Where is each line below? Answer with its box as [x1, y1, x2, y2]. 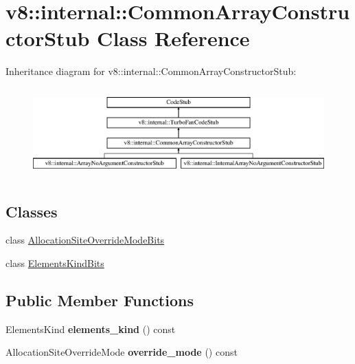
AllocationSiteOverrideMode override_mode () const [5, 345, 238, 359]
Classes [5, 200, 58, 222]
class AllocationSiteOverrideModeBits [5, 233, 165, 247]
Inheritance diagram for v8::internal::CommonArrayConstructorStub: [5, 64, 297, 78]
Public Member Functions [5, 289, 194, 310]
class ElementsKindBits [5, 255, 104, 270]
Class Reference [97, 24, 250, 52]
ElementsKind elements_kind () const [5, 321, 176, 336]
